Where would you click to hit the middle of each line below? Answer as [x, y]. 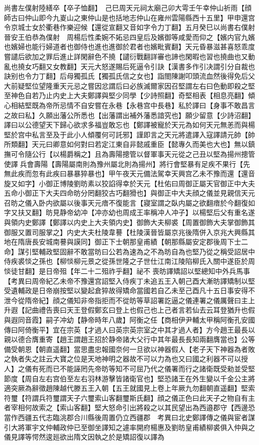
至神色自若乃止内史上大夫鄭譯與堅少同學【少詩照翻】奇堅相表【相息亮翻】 [126, 95]
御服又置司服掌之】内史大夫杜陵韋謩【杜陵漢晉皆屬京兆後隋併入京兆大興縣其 [129, 232]
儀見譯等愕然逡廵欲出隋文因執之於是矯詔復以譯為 [84, 437]
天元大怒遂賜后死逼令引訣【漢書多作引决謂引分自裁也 [168, 66]
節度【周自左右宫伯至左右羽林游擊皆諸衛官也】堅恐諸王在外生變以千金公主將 [129, 378]
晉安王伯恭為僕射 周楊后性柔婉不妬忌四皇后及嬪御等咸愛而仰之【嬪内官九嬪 [129, 37]
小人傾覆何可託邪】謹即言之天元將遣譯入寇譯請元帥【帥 [164, 134]
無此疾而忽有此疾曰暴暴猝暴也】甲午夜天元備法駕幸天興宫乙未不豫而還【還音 [129, 173]
